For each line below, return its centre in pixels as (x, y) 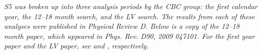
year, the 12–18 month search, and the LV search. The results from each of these (129, 16)
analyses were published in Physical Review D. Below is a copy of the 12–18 (122, 26)
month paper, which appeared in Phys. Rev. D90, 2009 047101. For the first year (129, 36)
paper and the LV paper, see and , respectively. (77, 46)
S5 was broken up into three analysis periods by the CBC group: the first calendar (131, 6)
